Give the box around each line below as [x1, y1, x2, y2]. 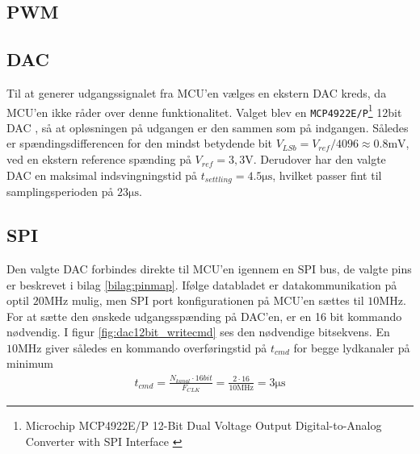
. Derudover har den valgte [253, 151, 386, 168]
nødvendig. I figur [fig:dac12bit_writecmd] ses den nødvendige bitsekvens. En [6, 323, 390, 340]
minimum [6, 355, 53, 372]
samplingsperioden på [6, 183, 114, 200]
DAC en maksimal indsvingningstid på [6, 166, 198, 183]
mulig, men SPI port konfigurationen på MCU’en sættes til [71, 292, 364, 309]
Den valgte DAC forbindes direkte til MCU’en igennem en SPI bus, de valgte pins [6, 260, 412, 277]
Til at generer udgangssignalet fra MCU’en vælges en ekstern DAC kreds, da [6, 84, 387, 101]
